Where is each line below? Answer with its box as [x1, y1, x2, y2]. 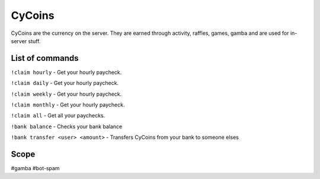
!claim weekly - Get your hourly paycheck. [11, 90, 122, 97]
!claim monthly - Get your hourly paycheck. [11, 101, 125, 109]
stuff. [28, 37, 41, 44]
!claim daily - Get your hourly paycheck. [11, 80, 119, 87]
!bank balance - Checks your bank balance [11, 123, 123, 130]
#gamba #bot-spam [11, 165, 60, 172]
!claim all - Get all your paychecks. [11, 112, 105, 119]
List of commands [11, 53, 79, 63]
